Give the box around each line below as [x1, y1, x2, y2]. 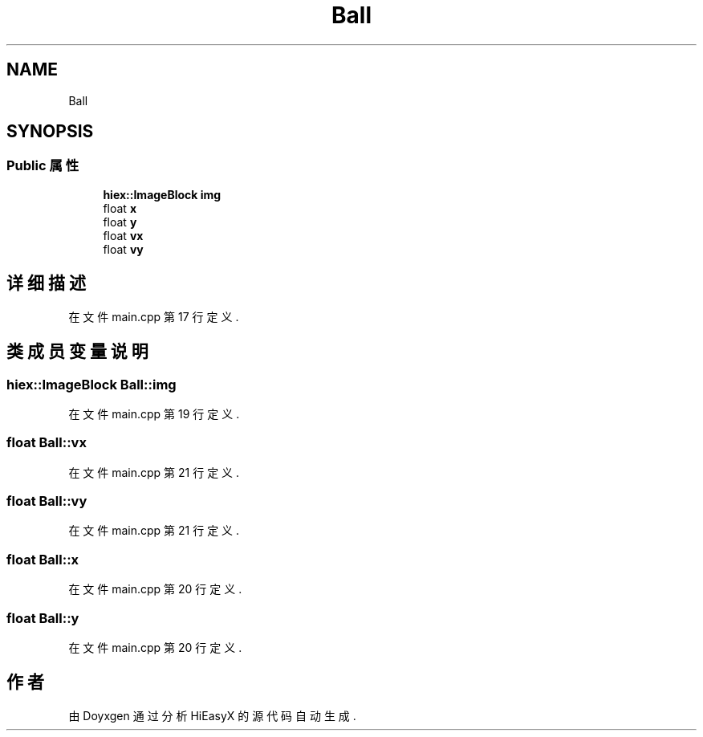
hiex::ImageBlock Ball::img [6, 376, 177, 393]
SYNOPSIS [6, 121, 94, 142]
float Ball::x [6, 551, 79, 568]
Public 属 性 [6, 157, 79, 174]
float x [103, 201, 136, 215]
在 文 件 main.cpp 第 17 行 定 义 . [68, 309, 239, 324]
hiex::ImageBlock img [103, 187, 221, 202]
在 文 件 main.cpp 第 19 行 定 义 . [68, 406, 240, 421]
